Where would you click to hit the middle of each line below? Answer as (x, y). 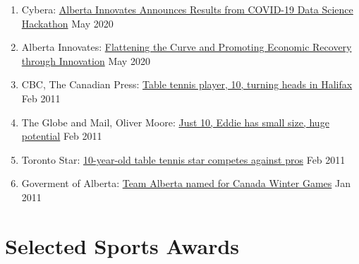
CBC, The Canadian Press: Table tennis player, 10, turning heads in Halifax (187, 84)
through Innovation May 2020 (86, 60)
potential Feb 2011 (62, 136)
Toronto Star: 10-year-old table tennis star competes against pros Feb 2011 (183, 159)
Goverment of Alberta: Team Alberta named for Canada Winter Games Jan (186, 183)
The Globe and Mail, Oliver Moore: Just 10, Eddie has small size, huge (175, 122)
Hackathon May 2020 (67, 23)
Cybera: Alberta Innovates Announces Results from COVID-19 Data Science (187, 9)
